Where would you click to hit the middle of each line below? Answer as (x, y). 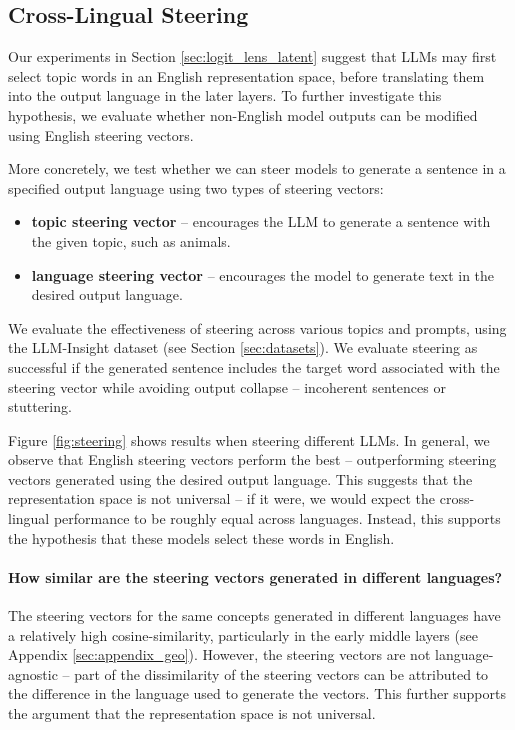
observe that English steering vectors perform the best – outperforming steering (252, 459)
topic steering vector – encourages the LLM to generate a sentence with (261, 221)
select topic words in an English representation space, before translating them (246, 75)
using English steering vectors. (101, 134)
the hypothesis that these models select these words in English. (201, 537)
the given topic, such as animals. (131, 240)
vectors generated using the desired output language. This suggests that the (240, 478)
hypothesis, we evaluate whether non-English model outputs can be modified (243, 114)
